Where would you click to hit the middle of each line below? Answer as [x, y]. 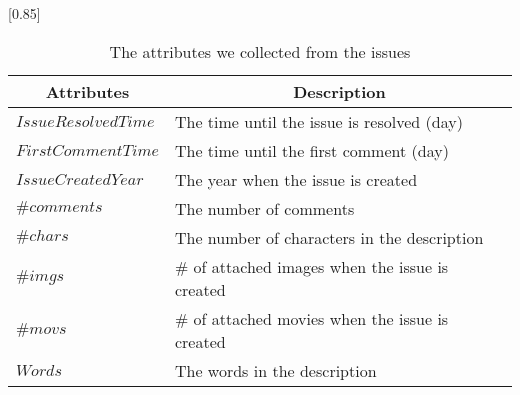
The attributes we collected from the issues [260, 51]
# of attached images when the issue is [311, 266]
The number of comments [264, 208]
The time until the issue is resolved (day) [318, 121]
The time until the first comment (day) [311, 150]
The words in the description [275, 370]
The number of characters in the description [329, 237]
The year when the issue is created [296, 179]
